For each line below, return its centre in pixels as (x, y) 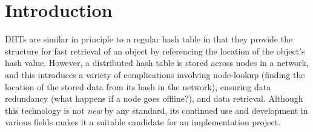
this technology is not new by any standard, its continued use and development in (156, 110)
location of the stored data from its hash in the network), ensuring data (138, 86)
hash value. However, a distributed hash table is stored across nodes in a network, (157, 63)
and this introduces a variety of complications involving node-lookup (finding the (155, 74)
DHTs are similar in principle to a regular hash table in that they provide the (149, 39)
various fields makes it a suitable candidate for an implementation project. (143, 122)
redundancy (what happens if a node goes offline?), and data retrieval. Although (154, 98)
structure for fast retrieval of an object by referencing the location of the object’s (155, 51)
